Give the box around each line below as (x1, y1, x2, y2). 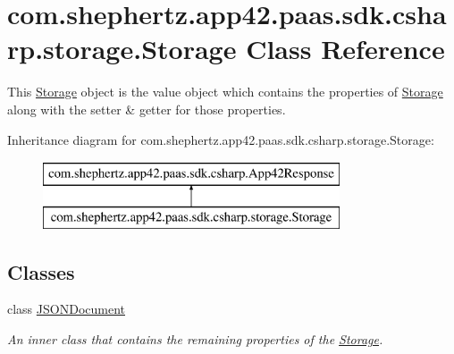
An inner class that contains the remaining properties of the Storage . (7, 330, 383, 349)
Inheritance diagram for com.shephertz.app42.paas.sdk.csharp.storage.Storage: (7, 130, 434, 148)
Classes (7, 257, 75, 285)
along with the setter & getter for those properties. (7, 99, 286, 118)
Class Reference (246, 30, 445, 67)
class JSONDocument (7, 299, 125, 318)
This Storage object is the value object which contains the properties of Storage (7, 82, 443, 101)
